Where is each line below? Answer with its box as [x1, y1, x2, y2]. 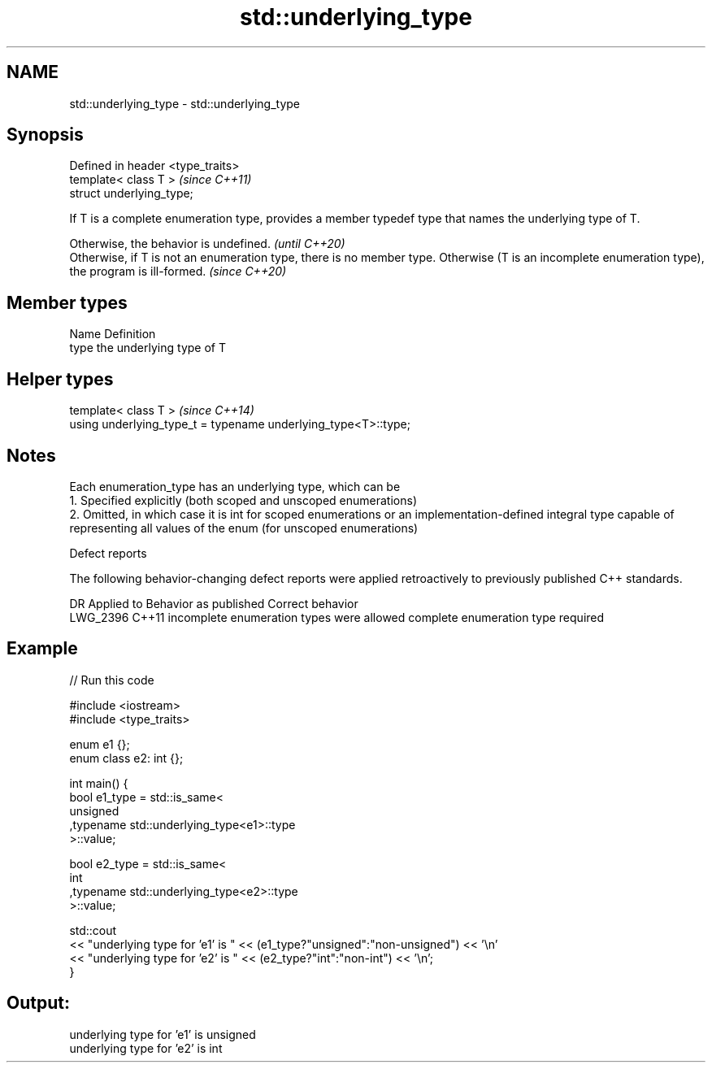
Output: [7, 993, 70, 1014]
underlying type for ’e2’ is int [69, 1041, 223, 1055]
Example [7, 638, 78, 659]
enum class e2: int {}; [69, 750, 184, 765]
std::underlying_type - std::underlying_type [69, 96, 301, 111]
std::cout [69, 923, 117, 937]
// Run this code [69, 672, 154, 687]
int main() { [69, 776, 128, 790]
